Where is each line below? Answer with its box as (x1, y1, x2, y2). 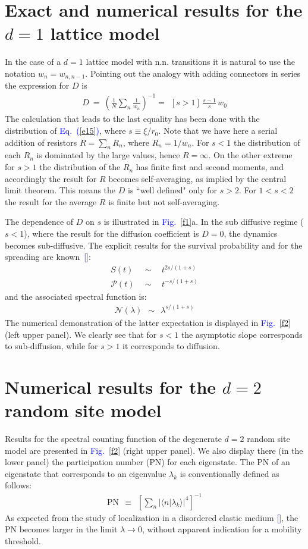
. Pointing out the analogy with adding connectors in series (85, 67, 301, 79)
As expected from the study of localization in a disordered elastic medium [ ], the (5, 511, 298, 523)
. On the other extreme (208, 149, 293, 161)
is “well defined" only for (127, 184, 218, 196)
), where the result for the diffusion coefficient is (24, 227, 199, 240)
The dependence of (5, 215, 74, 228)
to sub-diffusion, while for (5, 340, 98, 352)
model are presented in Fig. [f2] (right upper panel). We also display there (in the (5, 444, 303, 456)
